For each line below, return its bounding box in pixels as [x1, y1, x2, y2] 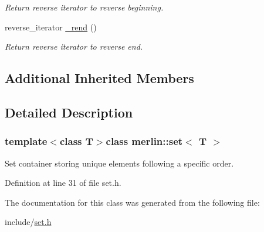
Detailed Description [5, 103, 133, 121]
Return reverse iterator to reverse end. [5, 40, 143, 53]
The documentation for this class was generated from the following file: [5, 196, 260, 208]
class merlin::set [106, 134, 183, 148]
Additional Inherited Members [5, 69, 194, 87]
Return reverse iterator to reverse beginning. [5, 1, 164, 13]
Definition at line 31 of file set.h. [5, 176, 121, 189]
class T [59, 134, 93, 148]
